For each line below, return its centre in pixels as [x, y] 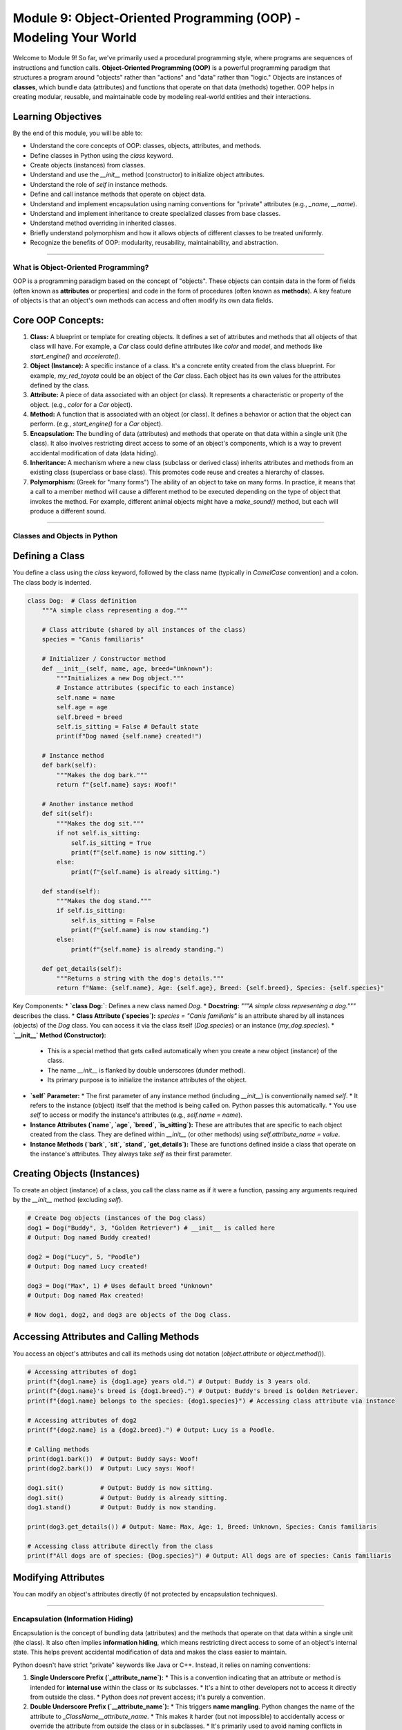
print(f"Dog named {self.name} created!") [130, 736]
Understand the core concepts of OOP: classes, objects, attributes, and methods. [146, 146]
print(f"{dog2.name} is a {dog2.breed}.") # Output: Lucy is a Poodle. [151, 1430]
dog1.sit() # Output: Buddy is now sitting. [120, 1488]
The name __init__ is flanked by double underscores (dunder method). [146, 1070]
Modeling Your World [75, 37]
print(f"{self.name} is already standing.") [147, 949]
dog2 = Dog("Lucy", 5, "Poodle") [84, 1257]
